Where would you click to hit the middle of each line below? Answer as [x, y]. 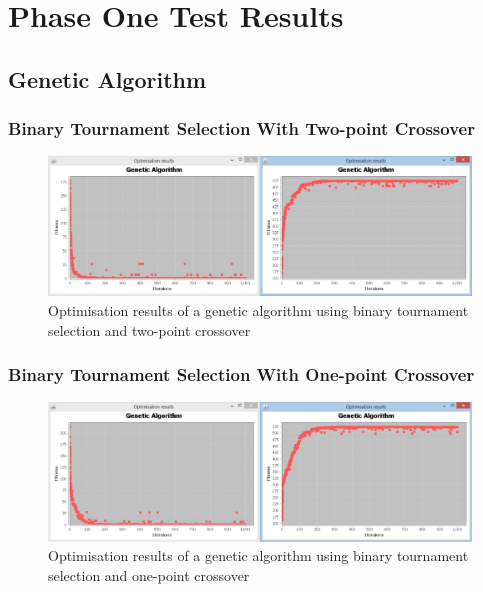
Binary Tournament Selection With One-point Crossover [241, 374]
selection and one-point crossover [149, 575]
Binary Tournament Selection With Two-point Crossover [241, 128]
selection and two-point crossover [149, 329]
